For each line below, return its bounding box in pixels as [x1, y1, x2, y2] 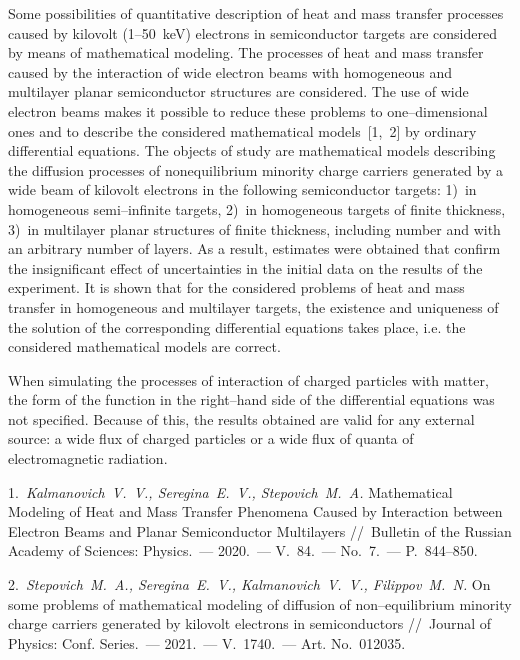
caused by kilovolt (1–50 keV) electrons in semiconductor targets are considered [8, 22, 497, 43]
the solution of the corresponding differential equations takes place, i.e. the [8, 316, 466, 337]
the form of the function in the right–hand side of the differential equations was [8, 389, 495, 410]
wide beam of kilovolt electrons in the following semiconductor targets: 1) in [8, 179, 477, 200]
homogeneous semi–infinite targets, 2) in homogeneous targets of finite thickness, [8, 198, 506, 219]
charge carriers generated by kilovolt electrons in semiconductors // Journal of [8, 613, 492, 634]
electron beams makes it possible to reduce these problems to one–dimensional [8, 100, 488, 121]
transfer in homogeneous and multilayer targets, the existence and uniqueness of [8, 296, 499, 317]
